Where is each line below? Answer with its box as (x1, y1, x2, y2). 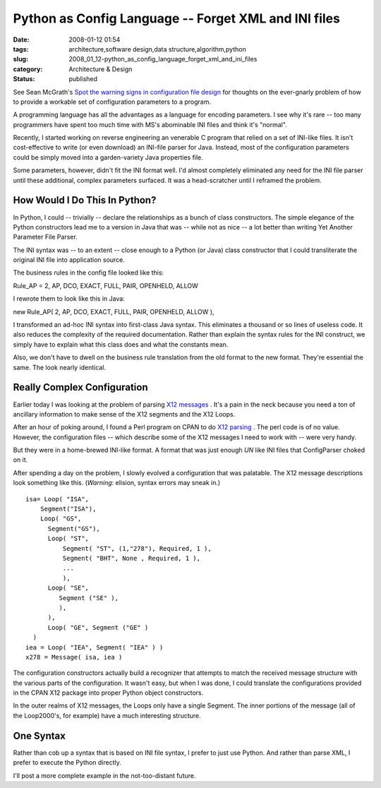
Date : (13, 35, 30, 44)
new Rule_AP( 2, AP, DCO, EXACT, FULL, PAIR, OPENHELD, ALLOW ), (13, 307, 214, 316)
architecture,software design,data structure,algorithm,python (68, 44, 246, 53)
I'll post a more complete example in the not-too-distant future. (13, 771, 196, 780)
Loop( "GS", (40, 515, 82, 523)
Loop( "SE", (47, 584, 90, 592)
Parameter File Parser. (13, 233, 78, 241)
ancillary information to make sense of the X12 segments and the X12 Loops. (13, 410, 236, 418)
